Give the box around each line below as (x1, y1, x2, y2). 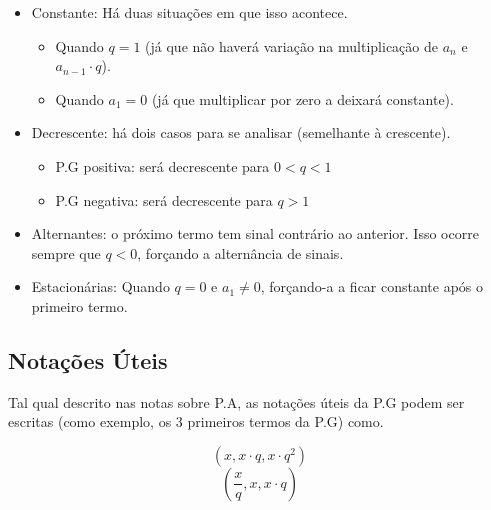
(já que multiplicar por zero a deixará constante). (151, 88, 454, 109)
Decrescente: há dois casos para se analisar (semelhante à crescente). (31, 122, 451, 143)
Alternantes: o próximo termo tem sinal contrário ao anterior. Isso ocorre (31, 223, 479, 244)
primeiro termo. (31, 295, 128, 316)
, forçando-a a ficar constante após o (260, 276, 484, 297)
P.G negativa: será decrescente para (55, 189, 273, 210)
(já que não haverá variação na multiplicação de (145, 35, 438, 56)
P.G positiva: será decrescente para (55, 155, 270, 176)
